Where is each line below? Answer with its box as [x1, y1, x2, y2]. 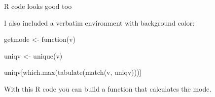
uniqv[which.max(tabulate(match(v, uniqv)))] [4, 67, 142, 77]
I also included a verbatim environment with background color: [4, 17, 195, 28]
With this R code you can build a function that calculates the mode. [4, 83, 212, 94]
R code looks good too [4, 1, 72, 11]
